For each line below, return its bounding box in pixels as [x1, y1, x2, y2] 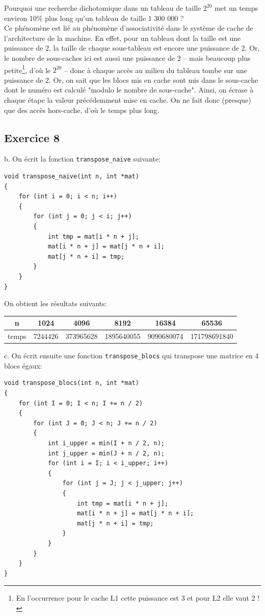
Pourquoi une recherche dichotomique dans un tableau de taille [4, 3, 201, 13]
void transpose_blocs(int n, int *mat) [4, 379, 139, 387]
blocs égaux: [4, 360, 42, 371]
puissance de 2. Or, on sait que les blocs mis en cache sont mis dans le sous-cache [4, 74, 258, 85]
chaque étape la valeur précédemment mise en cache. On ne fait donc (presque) [4, 95, 251, 105]
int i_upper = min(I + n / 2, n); [47, 440, 165, 447]
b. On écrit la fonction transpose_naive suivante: [4, 153, 161, 164]
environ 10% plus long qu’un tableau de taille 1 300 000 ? [4, 12, 184, 23]
